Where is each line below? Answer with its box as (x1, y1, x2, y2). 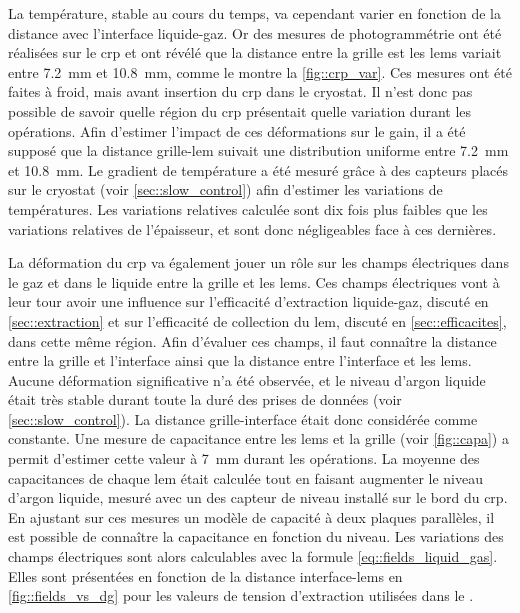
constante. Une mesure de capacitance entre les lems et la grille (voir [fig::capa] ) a (8, 428, 509, 449)
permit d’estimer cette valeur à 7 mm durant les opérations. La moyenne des (8, 448, 480, 469)
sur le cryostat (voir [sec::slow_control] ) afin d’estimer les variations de (8, 179, 443, 200)
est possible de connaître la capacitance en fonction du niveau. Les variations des (8, 526, 504, 547)
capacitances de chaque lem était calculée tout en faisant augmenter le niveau (8, 467, 483, 488)
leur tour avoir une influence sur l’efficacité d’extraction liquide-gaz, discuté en (8, 291, 489, 312)
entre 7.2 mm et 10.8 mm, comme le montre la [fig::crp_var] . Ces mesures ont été (8, 61, 512, 82)
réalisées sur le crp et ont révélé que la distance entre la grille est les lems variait (8, 42, 502, 63)
